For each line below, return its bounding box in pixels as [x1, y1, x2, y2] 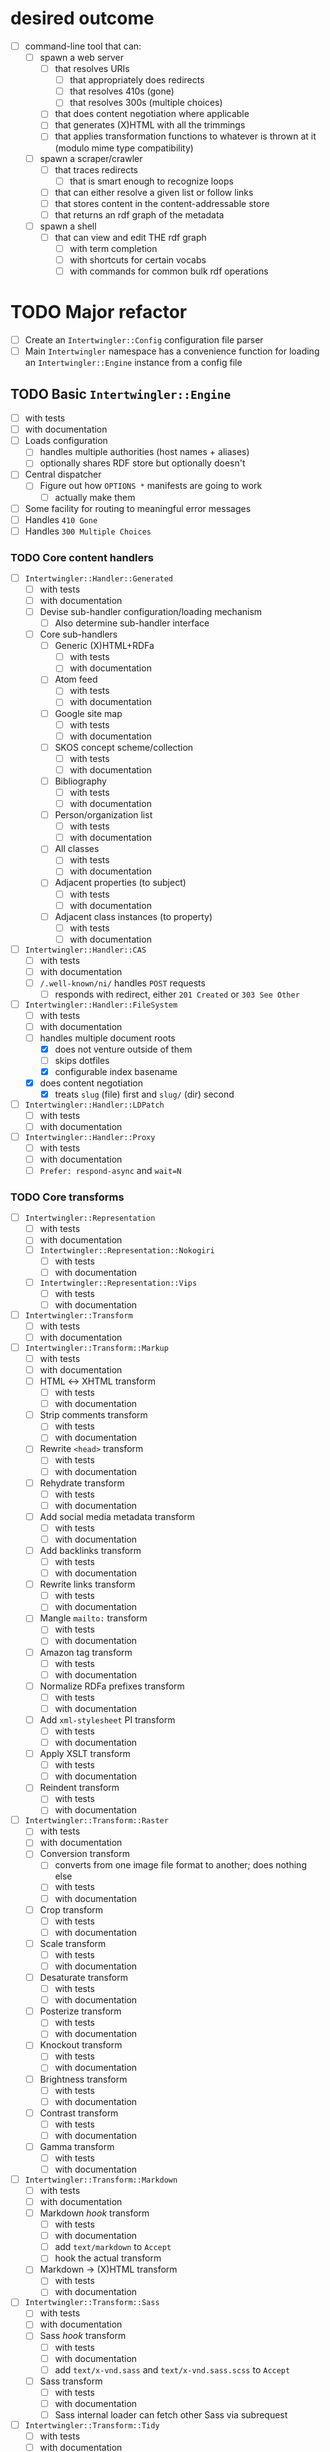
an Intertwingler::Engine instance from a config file [24, 357, 243, 369]
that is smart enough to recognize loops [69, 175, 234, 187]
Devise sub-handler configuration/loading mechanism [39, 605, 263, 617]
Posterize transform [39, 2005, 122, 2017]
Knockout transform [39, 2039, 123, 2051]
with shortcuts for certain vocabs [69, 254, 207, 266]
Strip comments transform [39, 1409, 148, 1421]
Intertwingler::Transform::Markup [24, 1343, 169, 1353]
